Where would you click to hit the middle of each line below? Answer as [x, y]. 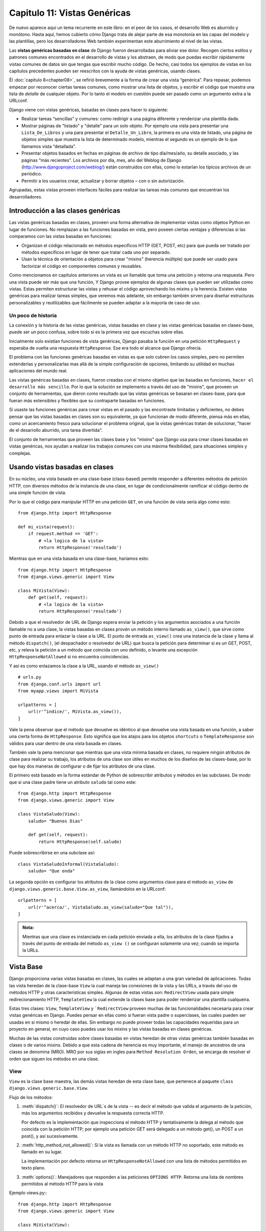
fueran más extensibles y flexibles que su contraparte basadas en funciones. [87, 400]
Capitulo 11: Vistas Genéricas [70, 13]
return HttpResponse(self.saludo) [80, 842]
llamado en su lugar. [42, 1152]
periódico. [32, 174]
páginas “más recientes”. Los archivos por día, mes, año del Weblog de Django [101, 160]
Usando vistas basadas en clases [61, 467]
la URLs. [31, 950]
